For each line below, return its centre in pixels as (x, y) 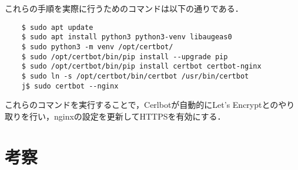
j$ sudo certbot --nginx (70, 86)
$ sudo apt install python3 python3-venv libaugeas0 (127, 37)
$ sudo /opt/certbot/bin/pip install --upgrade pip (125, 57)
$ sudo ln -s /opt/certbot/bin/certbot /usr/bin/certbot (135, 76)
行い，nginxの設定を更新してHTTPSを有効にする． (127, 116)
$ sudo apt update (57, 27)
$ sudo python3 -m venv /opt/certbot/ (97, 47)
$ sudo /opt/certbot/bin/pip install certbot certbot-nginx (141, 67)
